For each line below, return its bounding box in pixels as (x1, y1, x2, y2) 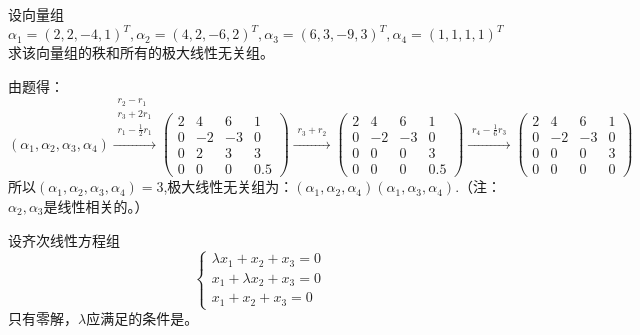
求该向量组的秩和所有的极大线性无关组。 (8, 42, 274, 63)
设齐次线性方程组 (8, 229, 120, 250)
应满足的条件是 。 (86, 308, 199, 329)
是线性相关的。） (43, 195, 149, 216)
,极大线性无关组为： (163, 176, 294, 197)
